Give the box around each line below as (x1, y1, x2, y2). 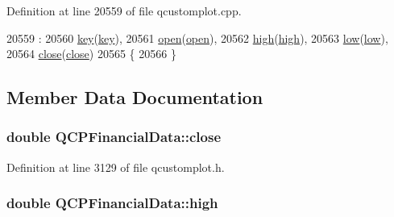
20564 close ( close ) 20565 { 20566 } (6, 45, 176, 62)
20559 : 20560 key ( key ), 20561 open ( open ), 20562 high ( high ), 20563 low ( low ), (6, 29, 388, 46)
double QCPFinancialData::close (6, 127, 222, 147)
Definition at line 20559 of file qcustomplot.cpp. (6, 2, 242, 19)
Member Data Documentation (6, 85, 263, 110)
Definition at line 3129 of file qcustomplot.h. (6, 158, 225, 175)
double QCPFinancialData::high (6, 193, 218, 213)
